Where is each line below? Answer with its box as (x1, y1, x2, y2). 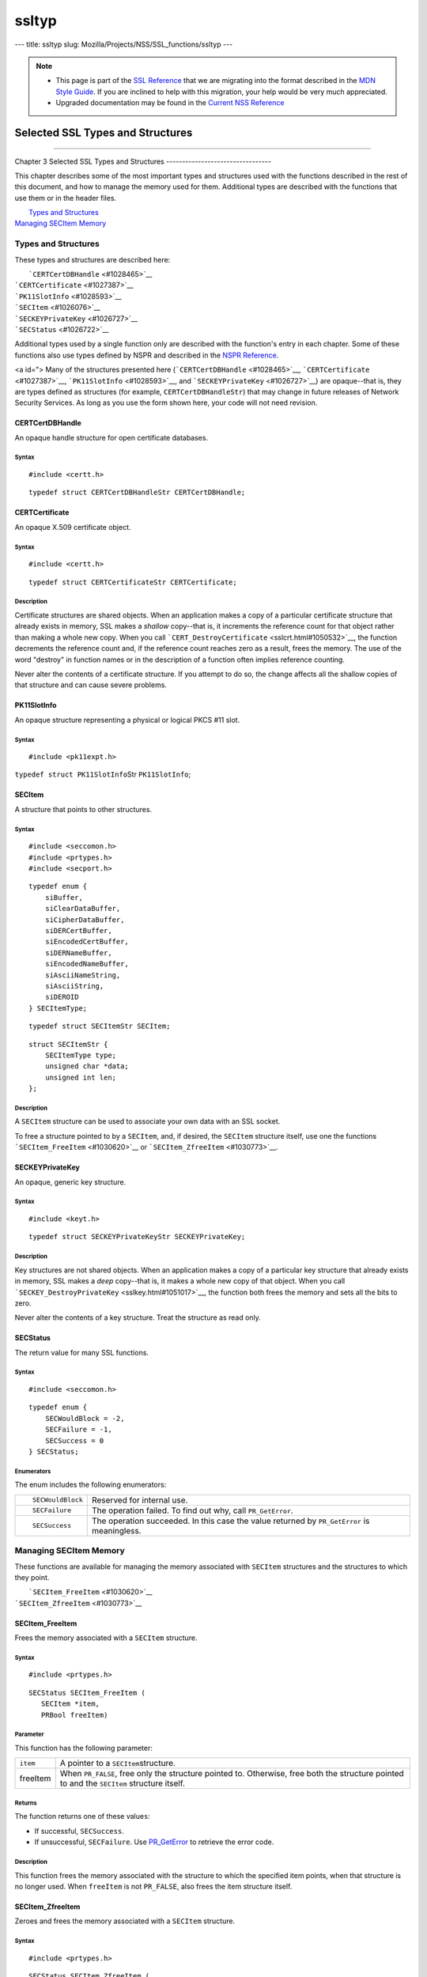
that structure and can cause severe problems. (14, 680, 168, 690)
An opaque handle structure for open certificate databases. (14, 433, 209, 442)
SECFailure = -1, (44, 1425, 112, 1435)
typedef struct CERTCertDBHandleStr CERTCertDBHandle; (28, 488, 246, 497)
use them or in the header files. (14, 193, 117, 202)
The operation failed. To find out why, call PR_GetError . (91, 1505, 294, 1516)
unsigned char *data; (44, 1062, 130, 1071)
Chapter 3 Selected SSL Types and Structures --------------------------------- (14, 157, 272, 166)
